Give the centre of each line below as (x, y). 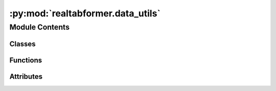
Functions (26, 60)
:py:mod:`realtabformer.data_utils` (85, 13)
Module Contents (40, 27)
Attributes (26, 76)
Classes (22, 44)
